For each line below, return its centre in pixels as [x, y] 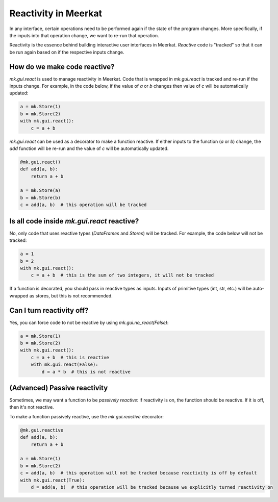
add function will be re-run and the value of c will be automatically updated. [89, 148]
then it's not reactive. [32, 407]
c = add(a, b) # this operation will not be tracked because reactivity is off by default [138, 473]
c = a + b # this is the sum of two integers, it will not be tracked [122, 275]
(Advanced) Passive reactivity [59, 388]
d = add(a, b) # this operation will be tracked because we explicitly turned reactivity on [152, 487]
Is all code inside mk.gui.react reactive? [74, 221]
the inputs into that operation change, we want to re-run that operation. [84, 35]
